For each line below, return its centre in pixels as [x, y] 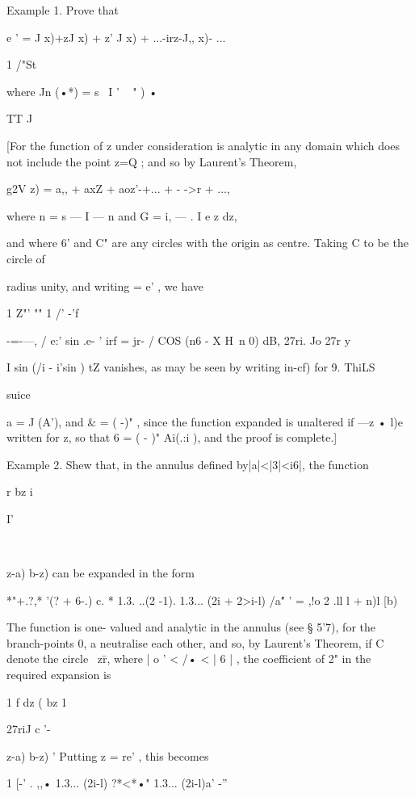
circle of [26, 258]
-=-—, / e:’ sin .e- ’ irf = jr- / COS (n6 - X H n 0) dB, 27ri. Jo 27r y [179, 340]
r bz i [20, 491]
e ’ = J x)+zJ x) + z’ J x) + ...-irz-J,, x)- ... [116, 37]
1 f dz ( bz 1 [37, 701]
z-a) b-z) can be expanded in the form [101, 573]
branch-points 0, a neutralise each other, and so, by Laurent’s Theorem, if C [195, 642]
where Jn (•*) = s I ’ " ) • [82, 91]
